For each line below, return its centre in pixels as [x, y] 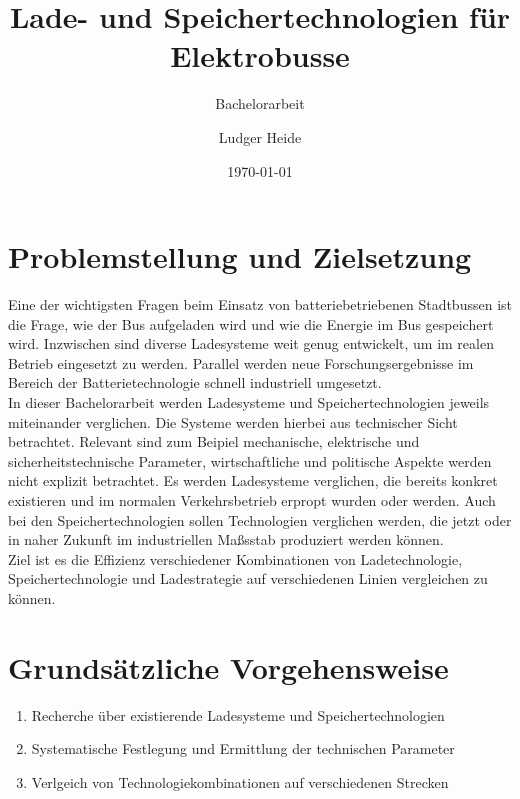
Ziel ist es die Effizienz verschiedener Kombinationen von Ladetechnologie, [235, 558]
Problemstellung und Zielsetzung [240, 256]
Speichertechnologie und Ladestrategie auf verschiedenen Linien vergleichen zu [248, 578]
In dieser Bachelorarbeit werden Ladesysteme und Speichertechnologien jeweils [249, 402]
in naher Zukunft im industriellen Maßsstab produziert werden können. [226, 539]
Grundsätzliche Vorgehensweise [228, 666]
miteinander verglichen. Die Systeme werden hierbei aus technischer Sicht [233, 421]
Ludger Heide [260, 136]
